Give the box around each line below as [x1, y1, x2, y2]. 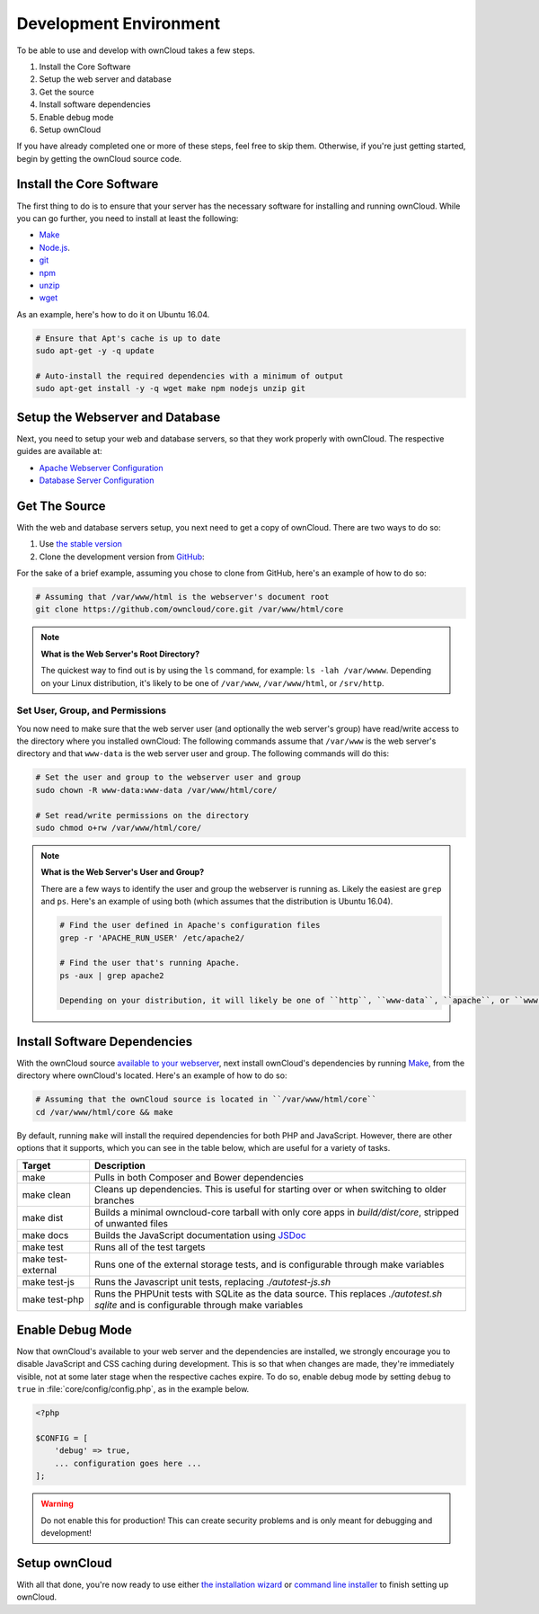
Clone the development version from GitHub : [39, 551, 206, 562]
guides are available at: [16, 446, 102, 457]
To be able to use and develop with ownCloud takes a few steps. [16, 45, 256, 56]
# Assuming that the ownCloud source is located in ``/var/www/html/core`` [35, 1094, 377, 1105]
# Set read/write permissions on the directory [35, 810, 249, 820]
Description [94, 1159, 146, 1172]
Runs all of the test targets [94, 1241, 206, 1253]
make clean [22, 1188, 71, 1200]
